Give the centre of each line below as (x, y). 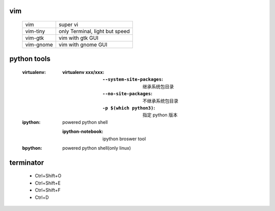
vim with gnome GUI (83, 45)
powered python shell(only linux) (97, 148)
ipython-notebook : (83, 131)
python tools (30, 59)
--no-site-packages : (128, 94)
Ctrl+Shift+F (48, 190)
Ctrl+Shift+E (48, 183)
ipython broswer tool (124, 139)
